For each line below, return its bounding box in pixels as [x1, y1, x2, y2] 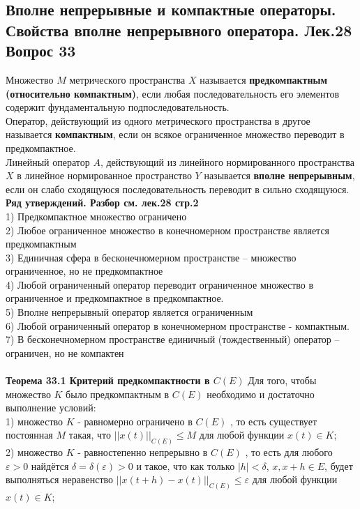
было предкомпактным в [66, 386, 170, 401]
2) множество [6, 445, 63, 459]
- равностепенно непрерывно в [77, 445, 208, 459]
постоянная [6, 427, 53, 442]
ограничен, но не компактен [6, 345, 124, 360]
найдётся [31, 458, 69, 473]
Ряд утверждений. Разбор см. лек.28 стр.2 [6, 195, 199, 210]
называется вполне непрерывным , [204, 168, 355, 183]
